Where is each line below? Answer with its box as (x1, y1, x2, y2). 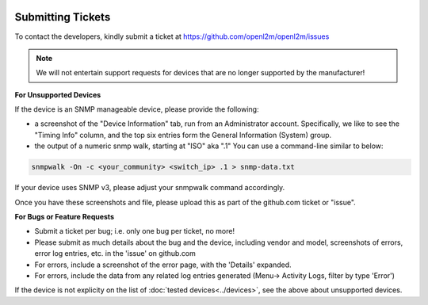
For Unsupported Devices (14, 90, 101, 99)
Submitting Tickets (14, 10, 111, 24)
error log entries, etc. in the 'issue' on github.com (34, 249, 196, 258)
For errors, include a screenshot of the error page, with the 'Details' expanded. (34, 260, 292, 269)
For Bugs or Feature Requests (14, 212, 115, 221)
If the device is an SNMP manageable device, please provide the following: (14, 105, 259, 114)
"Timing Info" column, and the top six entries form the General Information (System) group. (34, 130, 332, 139)
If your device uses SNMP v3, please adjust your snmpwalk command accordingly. (14, 183, 285, 193)
